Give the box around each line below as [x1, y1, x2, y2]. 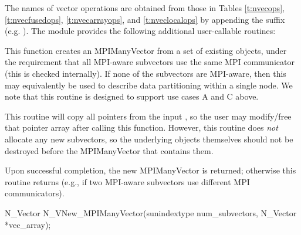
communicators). [5, 187, 65, 199]
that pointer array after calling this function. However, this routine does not [5, 121, 278, 134]
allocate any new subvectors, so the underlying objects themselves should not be [5, 132, 293, 145]
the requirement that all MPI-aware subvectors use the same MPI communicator [5, 56, 295, 68]
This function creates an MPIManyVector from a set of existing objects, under [5, 44, 287, 56]
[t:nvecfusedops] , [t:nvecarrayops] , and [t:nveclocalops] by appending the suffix [5, 13, 285, 25]
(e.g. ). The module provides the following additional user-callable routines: [5, 25, 276, 37]
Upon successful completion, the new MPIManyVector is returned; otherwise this [5, 164, 296, 176]
